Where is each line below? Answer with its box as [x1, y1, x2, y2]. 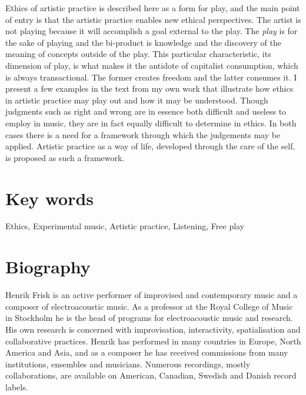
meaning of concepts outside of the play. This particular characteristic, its [5, 48, 271, 60]
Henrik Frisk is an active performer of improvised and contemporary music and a [5, 289, 298, 301]
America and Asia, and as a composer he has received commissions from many [5, 346, 288, 359]
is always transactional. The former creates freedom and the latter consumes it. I [5, 71, 297, 83]
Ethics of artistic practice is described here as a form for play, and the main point [5, 2, 300, 14]
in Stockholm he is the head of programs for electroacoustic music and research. [5, 312, 293, 324]
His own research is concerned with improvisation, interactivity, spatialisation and [5, 323, 301, 335]
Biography [5, 255, 91, 279]
